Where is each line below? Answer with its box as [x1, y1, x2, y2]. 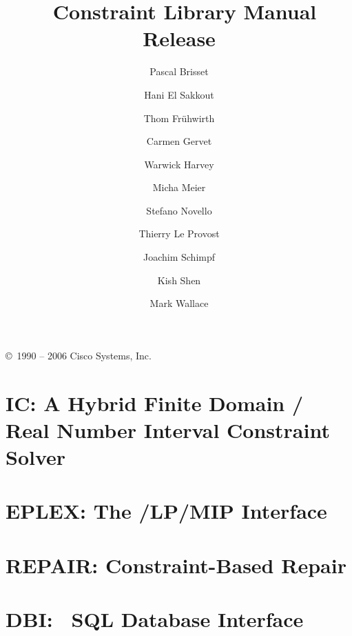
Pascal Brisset [149, 64, 209, 79]
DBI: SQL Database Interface [6, 605, 304, 633]
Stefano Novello [146, 203, 212, 217]
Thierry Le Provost [138, 226, 220, 241]
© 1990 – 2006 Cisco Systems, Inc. [6, 348, 152, 362]
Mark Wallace [149, 296, 209, 310]
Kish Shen [157, 272, 201, 287]
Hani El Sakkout [144, 87, 214, 101]
